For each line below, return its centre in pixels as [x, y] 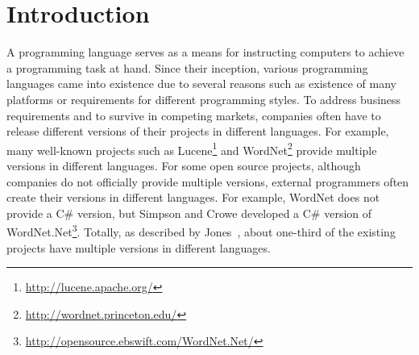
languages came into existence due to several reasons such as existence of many [201, 84]
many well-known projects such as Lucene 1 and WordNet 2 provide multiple [192, 148]
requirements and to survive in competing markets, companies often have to [194, 115]
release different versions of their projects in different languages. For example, [198, 131]
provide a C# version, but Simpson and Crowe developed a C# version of [189, 213]
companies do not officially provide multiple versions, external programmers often [208, 181]
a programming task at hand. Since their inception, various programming [187, 67]
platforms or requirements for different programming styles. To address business [204, 99]
